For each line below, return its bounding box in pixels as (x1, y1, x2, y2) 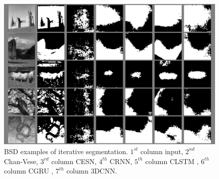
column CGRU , (4, 166, 54, 176)
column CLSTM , (145, 156, 199, 166)
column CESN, (51, 156, 97, 166)
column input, (140, 146, 183, 156)
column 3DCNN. (66, 166, 117, 176)
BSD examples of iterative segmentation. (4, 146, 128, 156)
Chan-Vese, (4, 156, 38, 166)
